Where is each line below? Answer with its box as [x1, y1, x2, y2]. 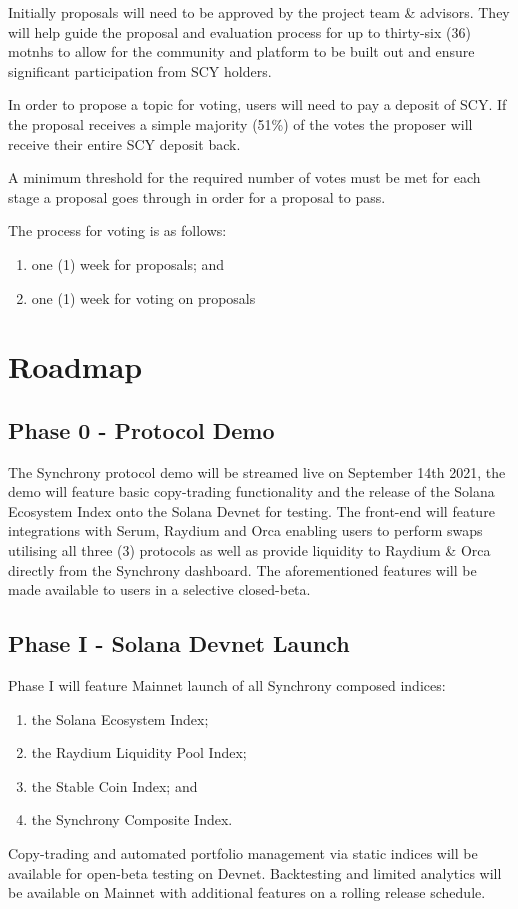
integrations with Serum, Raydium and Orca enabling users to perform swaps [8, 520, 483, 541]
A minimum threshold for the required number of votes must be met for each [8, 167, 481, 188]
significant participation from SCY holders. [8, 60, 272, 81]
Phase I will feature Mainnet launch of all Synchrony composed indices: [8, 675, 446, 696]
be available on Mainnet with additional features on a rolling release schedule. [8, 882, 486, 903]
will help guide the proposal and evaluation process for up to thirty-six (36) [8, 21, 471, 42]
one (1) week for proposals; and [31, 253, 225, 274]
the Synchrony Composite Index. [31, 809, 233, 830]
